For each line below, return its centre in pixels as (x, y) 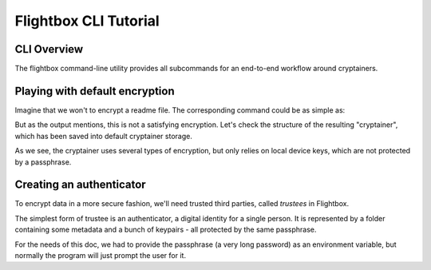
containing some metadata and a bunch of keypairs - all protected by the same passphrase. (166, 230)
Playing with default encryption (95, 91)
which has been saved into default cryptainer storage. (104, 136)
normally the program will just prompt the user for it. (101, 255)
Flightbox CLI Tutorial (87, 21)
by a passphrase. (43, 162)
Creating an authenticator (81, 185)
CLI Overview (49, 49)
